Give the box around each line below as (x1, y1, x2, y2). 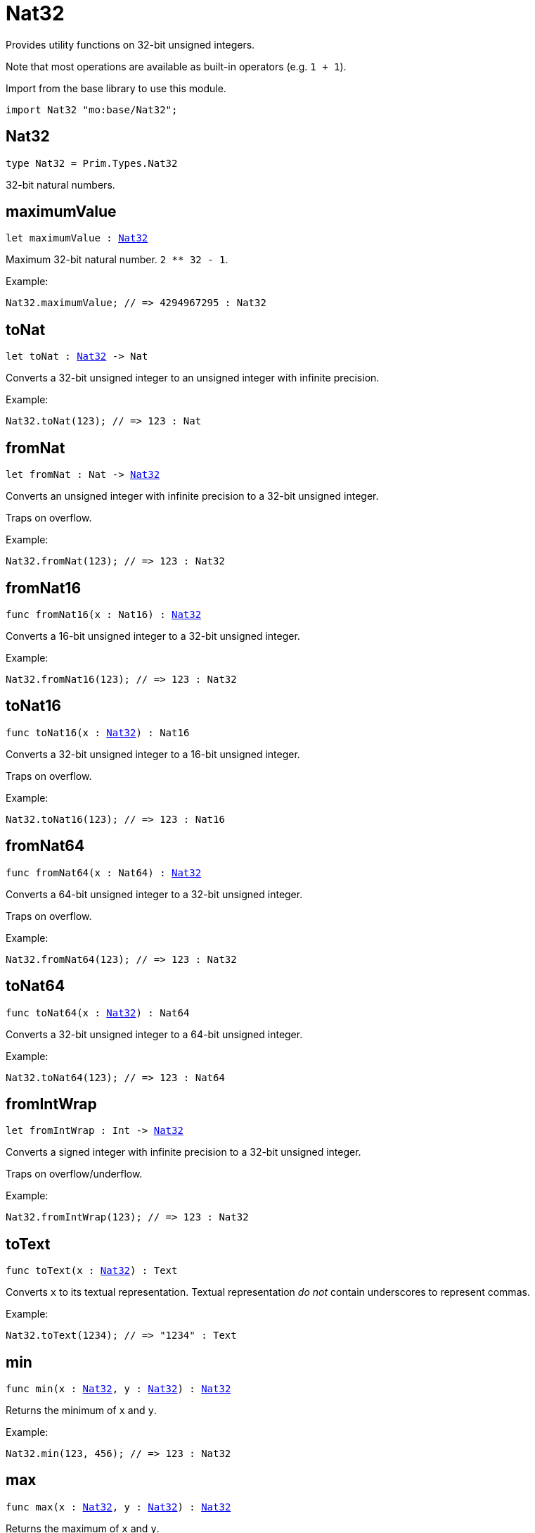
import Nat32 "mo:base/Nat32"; (6, 103, 178, 115)
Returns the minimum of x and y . (6, 1404, 157, 1417)
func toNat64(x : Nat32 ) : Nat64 (6, 1007, 190, 1018)
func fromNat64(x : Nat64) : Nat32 (6, 866, 202, 878)
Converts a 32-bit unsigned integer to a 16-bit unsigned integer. (6, 747, 300, 760)
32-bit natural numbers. (6, 178, 115, 191)
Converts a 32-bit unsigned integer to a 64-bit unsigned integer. (6, 1028, 303, 1040)
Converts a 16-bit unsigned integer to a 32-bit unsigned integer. (6, 629, 300, 642)
